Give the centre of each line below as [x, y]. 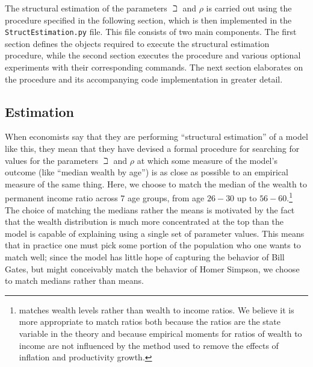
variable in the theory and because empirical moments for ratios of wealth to [160, 333]
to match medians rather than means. [74, 281]
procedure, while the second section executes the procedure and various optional [153, 55]
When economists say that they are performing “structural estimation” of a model [156, 136]
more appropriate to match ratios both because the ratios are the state [150, 322]
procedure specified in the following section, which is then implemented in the [148, 20]
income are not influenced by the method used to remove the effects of [149, 345]
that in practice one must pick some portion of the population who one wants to [153, 245]
